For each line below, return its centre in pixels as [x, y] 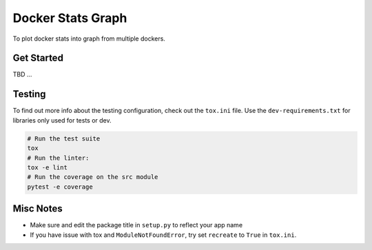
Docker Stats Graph [70, 18]
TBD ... [22, 74]
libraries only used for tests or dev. [62, 120]
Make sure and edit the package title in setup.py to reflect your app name [136, 225]
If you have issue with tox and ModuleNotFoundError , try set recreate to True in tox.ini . [163, 235]
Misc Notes [38, 209]
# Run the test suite [64, 138]
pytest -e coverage [60, 187]
